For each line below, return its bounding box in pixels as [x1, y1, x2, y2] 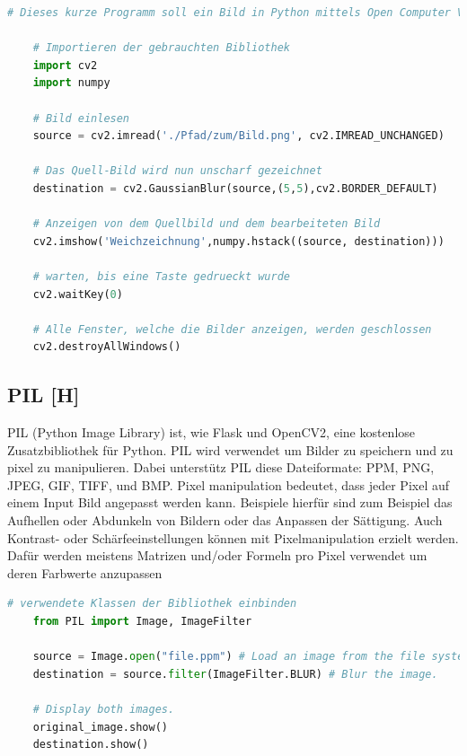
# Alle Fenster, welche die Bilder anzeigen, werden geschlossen [32, 322, 432, 336]
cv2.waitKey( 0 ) [32, 287, 123, 301]
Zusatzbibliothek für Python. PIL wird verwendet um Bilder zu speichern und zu [7, 440, 454, 459]
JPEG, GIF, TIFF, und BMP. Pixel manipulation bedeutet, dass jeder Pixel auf [7, 475, 450, 494]
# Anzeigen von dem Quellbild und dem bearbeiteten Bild [32, 217, 381, 231]
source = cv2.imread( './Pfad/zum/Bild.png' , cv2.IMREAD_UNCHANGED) [32, 129, 445, 143]
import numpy [32, 76, 110, 90]
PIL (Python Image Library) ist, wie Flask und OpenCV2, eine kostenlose [7, 423, 416, 442]
